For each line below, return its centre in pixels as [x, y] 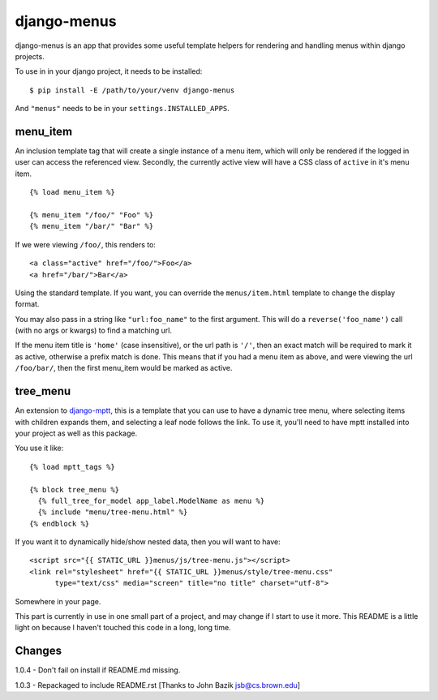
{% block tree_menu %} [75, 490]
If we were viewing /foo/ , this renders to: [85, 244]
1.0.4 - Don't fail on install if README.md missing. [98, 670]
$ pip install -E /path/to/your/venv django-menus [132, 90]
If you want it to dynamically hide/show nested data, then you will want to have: [148, 542]
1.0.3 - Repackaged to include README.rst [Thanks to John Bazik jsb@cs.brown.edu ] [157, 685]
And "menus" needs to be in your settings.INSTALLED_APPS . [122, 109]
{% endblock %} [60, 524]
